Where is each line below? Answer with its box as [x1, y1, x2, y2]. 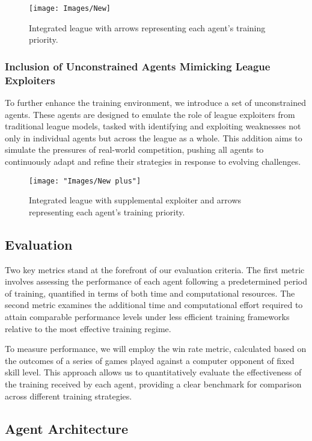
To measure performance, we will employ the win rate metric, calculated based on [5, 342, 307, 355]
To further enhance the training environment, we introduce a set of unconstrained [5, 96, 306, 108]
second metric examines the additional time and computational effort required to [5, 298, 303, 311]
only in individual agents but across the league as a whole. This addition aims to [5, 131, 302, 144]
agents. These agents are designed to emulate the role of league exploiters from [5, 108, 295, 120]
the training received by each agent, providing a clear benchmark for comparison [5, 377, 302, 390]
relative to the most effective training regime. [5, 322, 171, 335]
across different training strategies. [5, 389, 132, 402]
